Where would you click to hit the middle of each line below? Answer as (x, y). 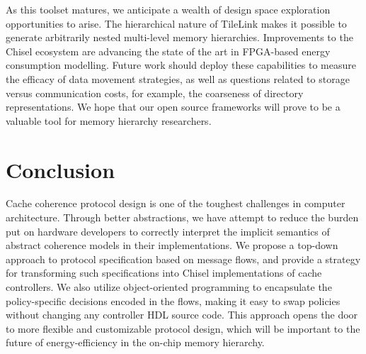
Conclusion (61, 169)
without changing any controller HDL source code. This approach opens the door (182, 315)
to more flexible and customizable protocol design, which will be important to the (183, 328)
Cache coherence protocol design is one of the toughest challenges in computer (176, 203)
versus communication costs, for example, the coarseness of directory (155, 93)
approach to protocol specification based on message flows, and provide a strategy (183, 259)
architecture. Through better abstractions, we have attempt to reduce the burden (182, 217)
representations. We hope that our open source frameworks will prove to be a (173, 107)
